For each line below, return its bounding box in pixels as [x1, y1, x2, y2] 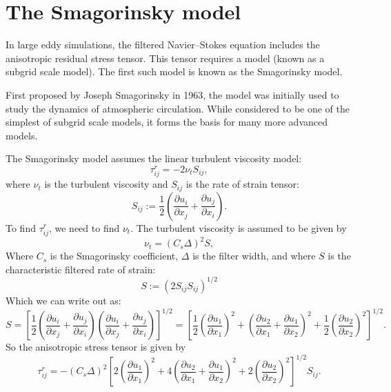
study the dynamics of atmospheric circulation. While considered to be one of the [6, 101, 350, 115]
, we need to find [48, 220, 120, 235]
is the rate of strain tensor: [186, 177, 299, 191]
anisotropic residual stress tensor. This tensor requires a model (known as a [6, 50, 325, 65]
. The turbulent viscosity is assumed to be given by [130, 220, 347, 235]
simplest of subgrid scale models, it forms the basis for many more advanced [6, 115, 328, 129]
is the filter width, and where [192, 248, 316, 263]
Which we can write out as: [6, 293, 121, 307]
